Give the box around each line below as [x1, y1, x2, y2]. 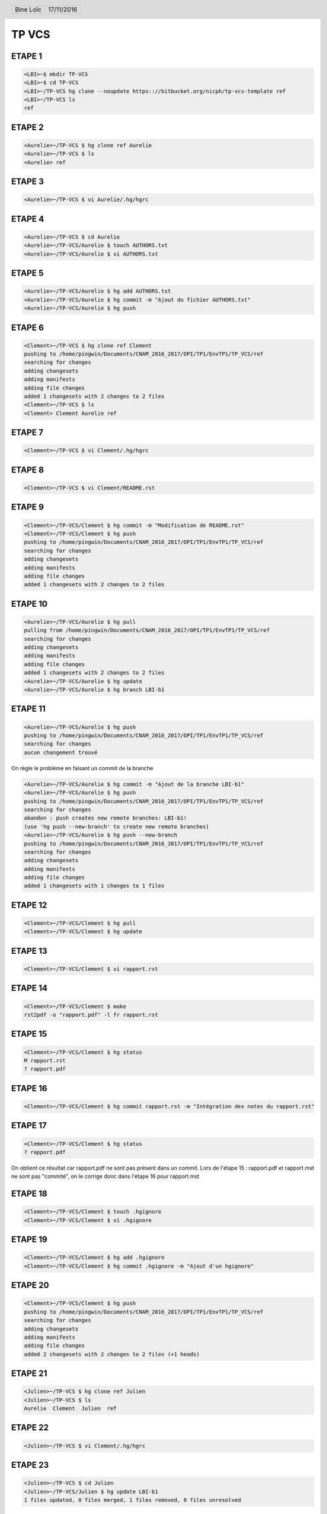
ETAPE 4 [11, 214, 45, 224]
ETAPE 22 [11, 1423, 49, 1433]
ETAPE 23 [11, 1460, 49, 1470]
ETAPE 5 [11, 268, 44, 279]
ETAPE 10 [11, 598, 48, 609]
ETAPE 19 [11, 1234, 48, 1245]
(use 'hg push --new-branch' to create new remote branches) [24, 823, 210, 830]
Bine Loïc [15, 5, 42, 13]
